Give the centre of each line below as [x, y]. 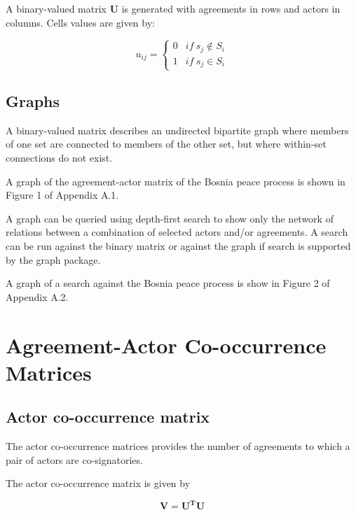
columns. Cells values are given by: [80, 22]
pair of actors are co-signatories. [74, 459]
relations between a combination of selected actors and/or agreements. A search [177, 232]
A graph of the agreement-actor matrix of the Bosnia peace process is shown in [176, 181]
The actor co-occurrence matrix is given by [98, 483]
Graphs [33, 101]
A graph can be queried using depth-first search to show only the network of [170, 218]
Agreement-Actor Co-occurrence [166, 345]
